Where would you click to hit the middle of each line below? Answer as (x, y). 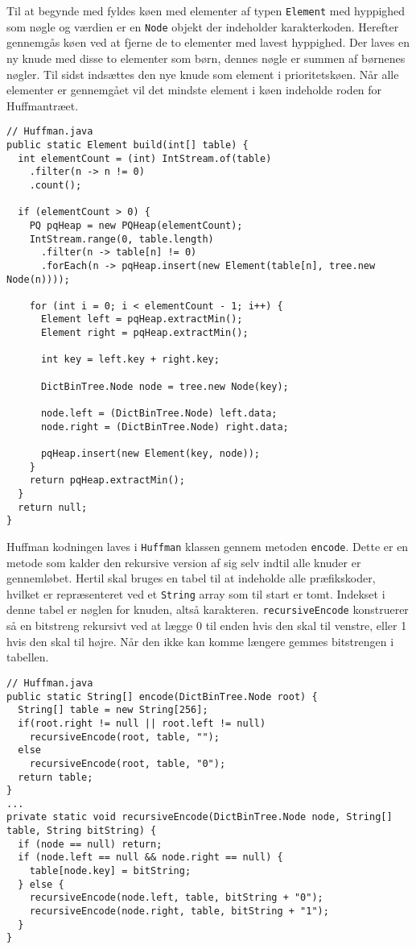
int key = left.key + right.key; (130, 360)
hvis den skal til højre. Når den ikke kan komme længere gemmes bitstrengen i (200, 641)
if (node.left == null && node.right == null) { (150, 858)
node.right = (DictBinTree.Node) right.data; (165, 427)
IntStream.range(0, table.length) (122, 239)
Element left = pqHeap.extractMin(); (142, 319)
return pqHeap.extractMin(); (107, 481)
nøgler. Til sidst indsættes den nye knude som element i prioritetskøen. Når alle (203, 74)
